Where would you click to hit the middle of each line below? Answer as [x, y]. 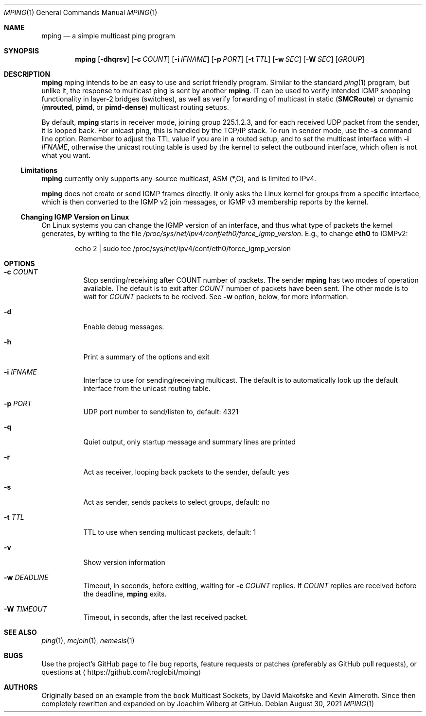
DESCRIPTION [27, 74]
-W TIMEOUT [26, 609]
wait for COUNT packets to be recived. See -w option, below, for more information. [216, 297]
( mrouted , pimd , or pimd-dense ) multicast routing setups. [135, 107]
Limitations [39, 170]
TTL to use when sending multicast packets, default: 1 [170, 532]
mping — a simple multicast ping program [108, 36]
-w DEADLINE [26, 577]
